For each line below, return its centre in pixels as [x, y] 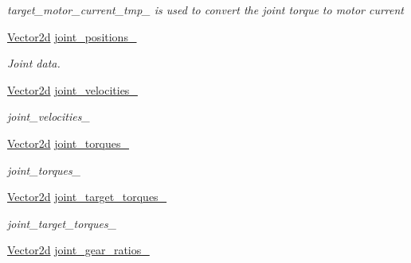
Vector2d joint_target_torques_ [87, 197]
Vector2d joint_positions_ [72, 36]
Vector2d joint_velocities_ [72, 89]
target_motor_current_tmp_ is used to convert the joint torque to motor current [206, 10]
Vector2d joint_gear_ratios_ [78, 250]
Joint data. [34, 63]
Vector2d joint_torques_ [68, 143]
